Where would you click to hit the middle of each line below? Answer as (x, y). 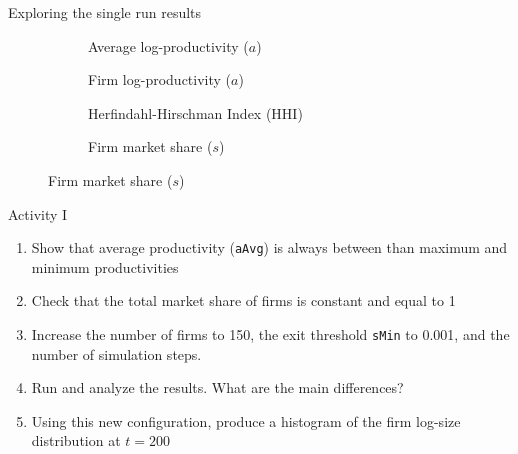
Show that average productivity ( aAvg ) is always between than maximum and (269, 247)
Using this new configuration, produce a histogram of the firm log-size (246, 420)
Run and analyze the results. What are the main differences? (217, 387)
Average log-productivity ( (168, 45)
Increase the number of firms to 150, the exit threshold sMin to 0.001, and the (270, 334)
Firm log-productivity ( (160, 79)
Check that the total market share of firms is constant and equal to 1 (243, 300)
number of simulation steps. (116, 353)
